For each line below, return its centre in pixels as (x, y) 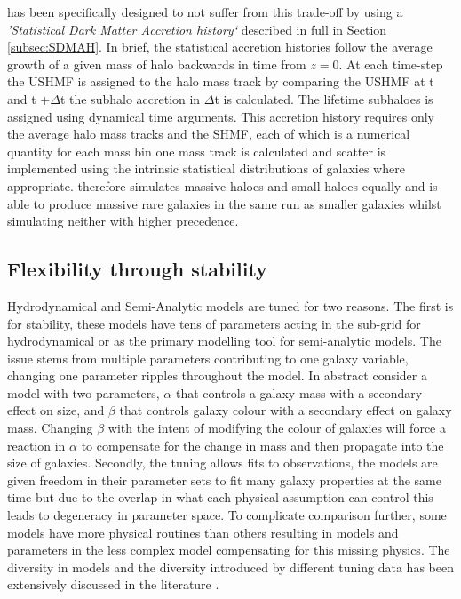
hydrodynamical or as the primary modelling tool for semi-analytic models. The (224, 341)
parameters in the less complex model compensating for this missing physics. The (229, 550)
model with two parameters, (83, 392)
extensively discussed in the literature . (113, 584)
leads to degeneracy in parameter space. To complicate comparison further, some (227, 515)
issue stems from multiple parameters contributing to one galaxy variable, (208, 358)
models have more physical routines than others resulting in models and (203, 532)
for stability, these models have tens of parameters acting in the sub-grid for (214, 323)
